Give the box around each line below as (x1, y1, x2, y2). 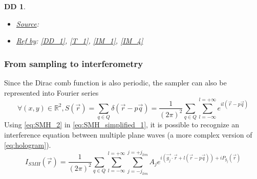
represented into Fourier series (4, 87, 99, 98)
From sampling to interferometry (4, 57, 143, 70)
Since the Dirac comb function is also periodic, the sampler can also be (4, 77, 227, 87)
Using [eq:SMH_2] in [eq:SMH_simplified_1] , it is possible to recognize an (4, 119, 239, 130)
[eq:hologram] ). (4, 139, 51, 150)
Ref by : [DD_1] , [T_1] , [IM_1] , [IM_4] (16, 35, 143, 46)
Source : (16, 18, 39, 29)
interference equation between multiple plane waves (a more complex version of (4, 129, 252, 140)
